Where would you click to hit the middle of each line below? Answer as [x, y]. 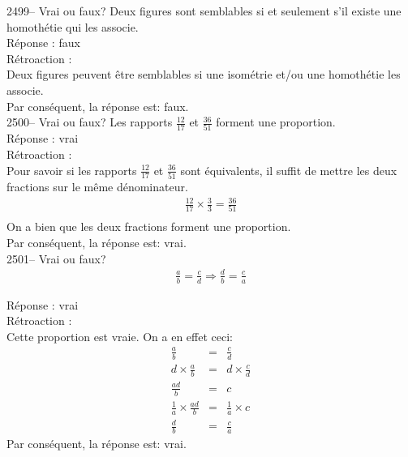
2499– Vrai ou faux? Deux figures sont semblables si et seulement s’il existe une [204, 11]
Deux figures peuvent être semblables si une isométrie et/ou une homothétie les [204, 74]
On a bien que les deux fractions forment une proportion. [149, 226]
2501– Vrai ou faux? [56, 258]
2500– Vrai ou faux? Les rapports [90, 122]
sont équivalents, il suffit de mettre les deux [289, 170]
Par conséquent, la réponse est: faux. [98, 106]
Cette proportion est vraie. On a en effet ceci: [120, 336]
